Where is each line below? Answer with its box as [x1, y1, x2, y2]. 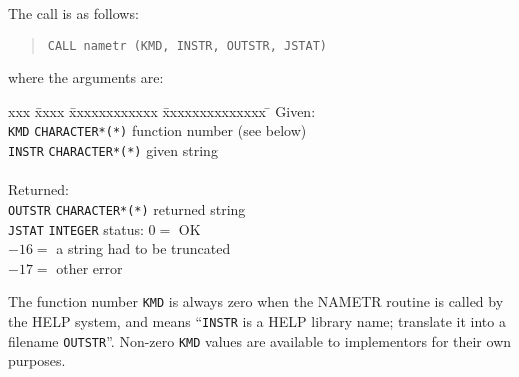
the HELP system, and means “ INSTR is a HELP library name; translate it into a [8, 311, 506, 332]
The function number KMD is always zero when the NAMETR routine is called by [8, 291, 504, 312]
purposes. [8, 350, 66, 371]
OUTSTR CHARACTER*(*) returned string [8, 198, 246, 219]
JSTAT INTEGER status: [8, 218, 144, 239]
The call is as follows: [8, 3, 139, 23]
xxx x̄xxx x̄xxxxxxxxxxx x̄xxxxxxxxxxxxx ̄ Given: [8, 100, 316, 121]
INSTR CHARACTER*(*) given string [8, 140, 218, 161]
